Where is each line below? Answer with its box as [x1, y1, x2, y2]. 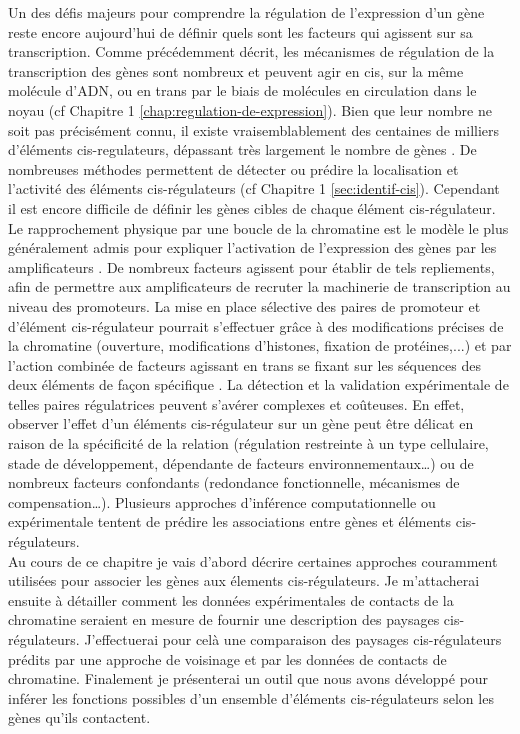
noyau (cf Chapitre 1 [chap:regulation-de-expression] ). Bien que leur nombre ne [8, 99, 492, 120]
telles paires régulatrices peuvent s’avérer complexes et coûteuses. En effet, [8, 393, 465, 414]
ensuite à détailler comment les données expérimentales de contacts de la [8, 589, 454, 610]
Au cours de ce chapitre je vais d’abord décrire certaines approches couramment [8, 550, 498, 571]
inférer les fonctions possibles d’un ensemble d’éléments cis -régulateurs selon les [8, 687, 494, 708]
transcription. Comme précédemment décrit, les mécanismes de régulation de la [8, 41, 495, 62]
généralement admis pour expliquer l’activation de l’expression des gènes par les [8, 237, 497, 258]
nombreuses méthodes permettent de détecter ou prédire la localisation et [8, 158, 459, 179]
